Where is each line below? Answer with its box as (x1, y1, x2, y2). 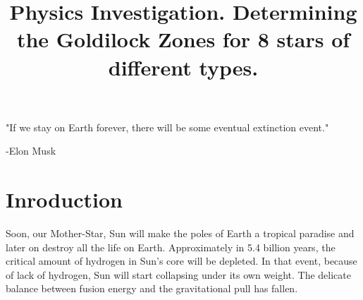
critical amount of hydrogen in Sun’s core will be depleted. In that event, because (6, 253, 357, 268)
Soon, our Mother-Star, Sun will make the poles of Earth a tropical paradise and (6, 226, 355, 241)
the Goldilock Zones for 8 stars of (16, 25, 350, 54)
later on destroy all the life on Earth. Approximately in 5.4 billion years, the (6, 239, 336, 254)
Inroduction (6, 185, 123, 214)
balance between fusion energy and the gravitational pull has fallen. (6, 281, 298, 296)
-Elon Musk (6, 143, 56, 158)
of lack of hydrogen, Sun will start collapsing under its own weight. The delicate (6, 267, 351, 282)
